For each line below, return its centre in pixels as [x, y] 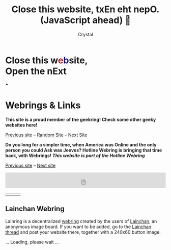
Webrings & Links [43, 105]
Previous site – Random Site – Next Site [46, 135]
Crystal [85, 34]
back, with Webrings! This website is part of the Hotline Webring [75, 155]
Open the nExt [36, 71]
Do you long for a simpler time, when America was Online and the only [81, 144]
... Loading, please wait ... [32, 242]
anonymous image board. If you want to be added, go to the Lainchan [78, 227]
